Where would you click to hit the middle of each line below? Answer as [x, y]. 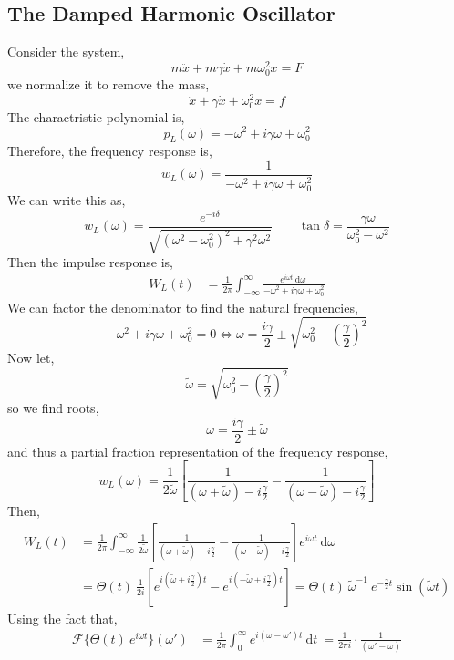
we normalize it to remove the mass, [108, 84]
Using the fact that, [62, 618]
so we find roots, [53, 408]
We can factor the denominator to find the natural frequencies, [183, 307]
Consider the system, [66, 52]
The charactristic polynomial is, [96, 116]
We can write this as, [67, 200]
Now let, [31, 357]
